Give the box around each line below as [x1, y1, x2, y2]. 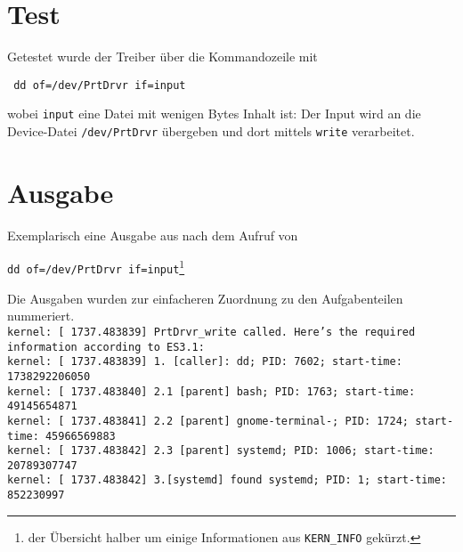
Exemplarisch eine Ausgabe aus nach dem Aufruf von [7, 225, 298, 244]
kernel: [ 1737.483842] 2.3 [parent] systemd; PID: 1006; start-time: [7, 444, 435, 458]
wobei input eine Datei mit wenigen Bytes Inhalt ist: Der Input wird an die [7, 104, 421, 123]
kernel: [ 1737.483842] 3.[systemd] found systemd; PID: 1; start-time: [7, 474, 447, 487]
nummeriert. [7, 306, 75, 325]
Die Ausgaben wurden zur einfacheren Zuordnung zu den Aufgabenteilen [7, 288, 403, 307]
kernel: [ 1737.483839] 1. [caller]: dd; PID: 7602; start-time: [7, 355, 402, 369]
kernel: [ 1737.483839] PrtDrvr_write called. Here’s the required [7, 325, 416, 338]
